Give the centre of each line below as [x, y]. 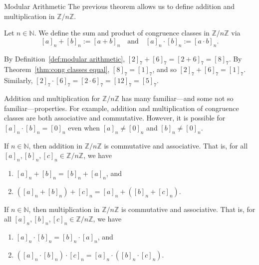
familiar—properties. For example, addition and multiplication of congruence [122, 108]
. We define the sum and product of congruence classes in [122, 33]
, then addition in [55, 145]
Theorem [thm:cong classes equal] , [57, 69]
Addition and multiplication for [52, 98]
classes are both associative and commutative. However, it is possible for [115, 118]
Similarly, [18, 80]
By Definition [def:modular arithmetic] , [65, 58]
